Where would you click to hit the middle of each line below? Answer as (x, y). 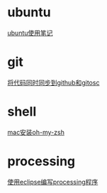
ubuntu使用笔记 (30, 33)
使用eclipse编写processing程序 (53, 182)
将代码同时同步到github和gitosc (53, 82)
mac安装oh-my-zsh (36, 132)
